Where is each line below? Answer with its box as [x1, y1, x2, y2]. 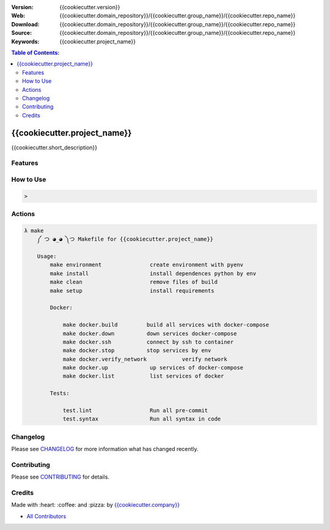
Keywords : [11, 37, 40, 45]
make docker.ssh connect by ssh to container [62, 338, 234, 345]
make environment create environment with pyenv [50, 261, 244, 269]
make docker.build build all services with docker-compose [62, 321, 269, 329]
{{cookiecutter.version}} [59, 4, 120, 10]
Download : [11, 20, 40, 28]
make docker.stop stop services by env [62, 347, 211, 354]
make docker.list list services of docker [62, 373, 224, 379]
